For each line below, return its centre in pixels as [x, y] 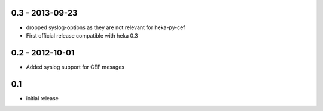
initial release [42, 98]
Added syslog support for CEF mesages [75, 67]
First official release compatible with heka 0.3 [82, 35]
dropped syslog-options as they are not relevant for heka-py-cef [106, 27]
